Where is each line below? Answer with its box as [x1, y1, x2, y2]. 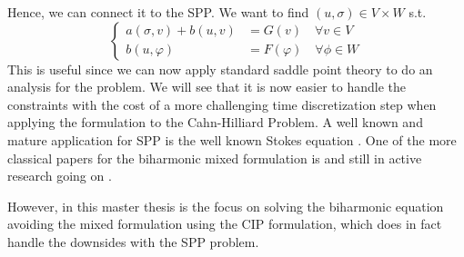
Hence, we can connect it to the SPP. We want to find [7, 3, 309, 21]
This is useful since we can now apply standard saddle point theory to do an [7, 59, 433, 78]
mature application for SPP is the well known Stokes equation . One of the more [7, 130, 457, 149]
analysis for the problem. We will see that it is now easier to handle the [7, 77, 406, 96]
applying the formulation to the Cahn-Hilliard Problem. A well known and [7, 113, 423, 132]
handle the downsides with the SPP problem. [7, 232, 259, 251]
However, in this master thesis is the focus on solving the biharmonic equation [7, 196, 444, 215]
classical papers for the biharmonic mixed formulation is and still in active [7, 148, 422, 167]
